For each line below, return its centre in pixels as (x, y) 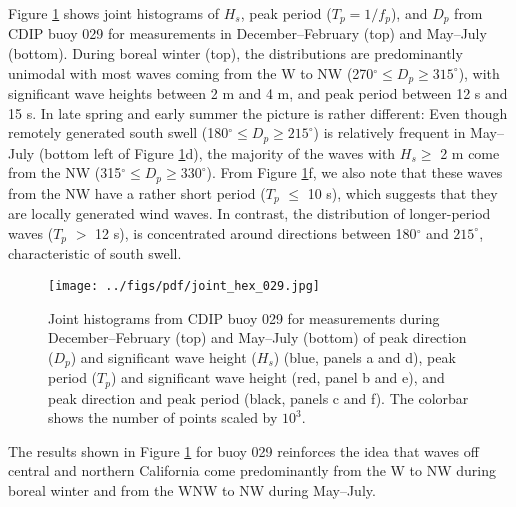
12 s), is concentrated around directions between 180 (256, 232)
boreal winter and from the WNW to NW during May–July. (192, 490)
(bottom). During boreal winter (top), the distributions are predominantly (235, 53)
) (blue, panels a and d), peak (364, 356)
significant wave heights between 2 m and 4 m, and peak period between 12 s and (258, 93)
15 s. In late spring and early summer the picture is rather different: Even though (258, 112)
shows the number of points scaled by (163, 417)
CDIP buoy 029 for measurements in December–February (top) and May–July (247, 33)
